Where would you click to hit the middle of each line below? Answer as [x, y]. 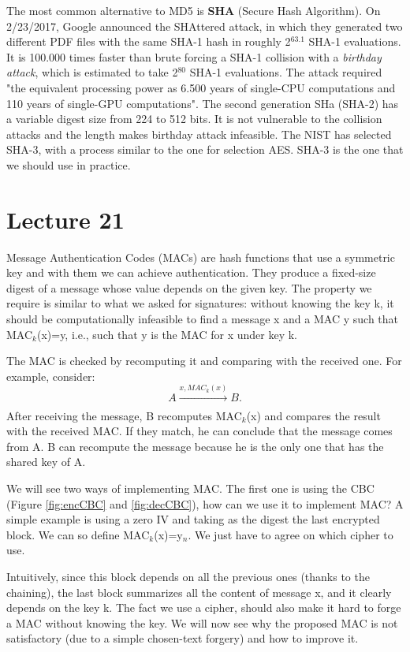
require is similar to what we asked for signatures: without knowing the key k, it [200, 303]
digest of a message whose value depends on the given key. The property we [189, 287]
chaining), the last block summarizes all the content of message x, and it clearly [199, 592]
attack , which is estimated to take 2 [92, 72]
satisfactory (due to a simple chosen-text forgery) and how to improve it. [183, 638]
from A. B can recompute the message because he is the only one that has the [195, 446]
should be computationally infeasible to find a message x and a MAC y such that [202, 319]
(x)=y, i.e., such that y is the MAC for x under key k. [167, 334]
